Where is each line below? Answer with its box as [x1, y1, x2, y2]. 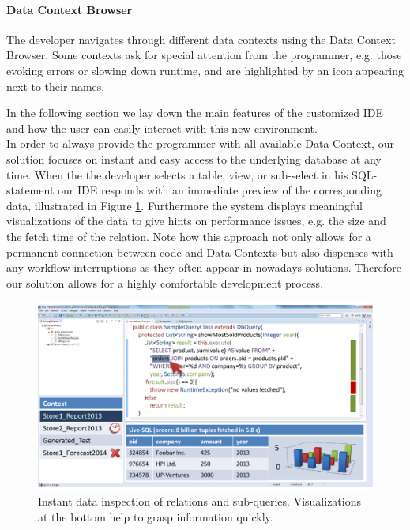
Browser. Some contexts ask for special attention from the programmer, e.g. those [6, 47, 402, 63]
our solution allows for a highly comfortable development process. [6, 274, 324, 291]
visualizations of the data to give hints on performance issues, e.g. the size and [6, 212, 386, 229]
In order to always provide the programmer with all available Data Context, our [6, 135, 394, 152]
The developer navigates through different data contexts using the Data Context [6, 31, 396, 47]
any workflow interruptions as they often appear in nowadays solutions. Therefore [6, 259, 401, 276]
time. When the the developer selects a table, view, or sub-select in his [6, 166, 348, 182]
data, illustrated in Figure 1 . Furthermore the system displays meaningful [6, 197, 363, 213]
